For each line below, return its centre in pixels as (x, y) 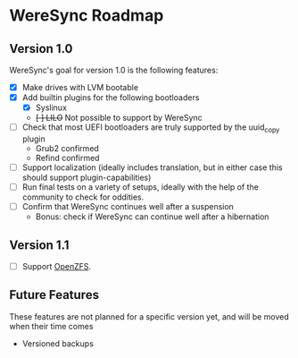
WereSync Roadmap (87, 16)
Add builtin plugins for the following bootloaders (111, 98)
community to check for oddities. (83, 197)
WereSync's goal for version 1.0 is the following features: (114, 70)
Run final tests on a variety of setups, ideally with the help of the (140, 187)
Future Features (54, 295)
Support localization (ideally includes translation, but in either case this (152, 167)
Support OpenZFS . (57, 266)
